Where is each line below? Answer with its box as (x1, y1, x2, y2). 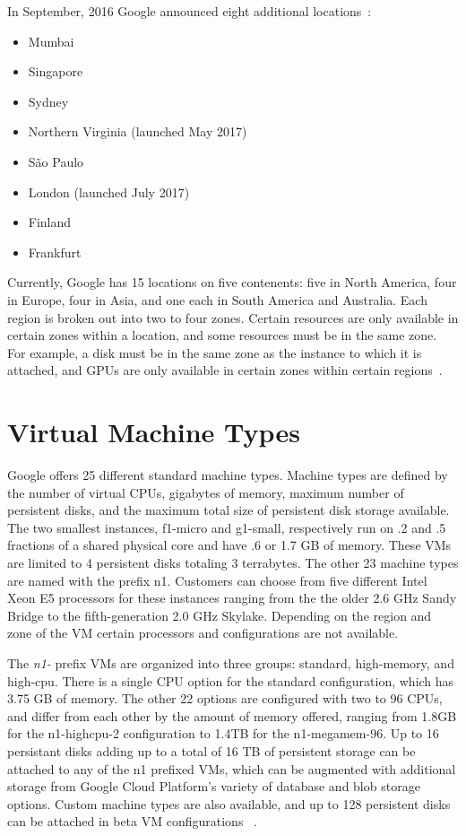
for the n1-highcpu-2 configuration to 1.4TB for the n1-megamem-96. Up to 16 (7, 724, 439, 743)
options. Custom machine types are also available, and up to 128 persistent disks (7, 794, 451, 813)
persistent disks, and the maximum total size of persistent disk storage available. (7, 501, 450, 519)
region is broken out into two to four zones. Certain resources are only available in (7, 308, 459, 327)
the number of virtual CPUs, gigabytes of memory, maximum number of (7, 483, 404, 501)
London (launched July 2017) (28, 182, 190, 201)
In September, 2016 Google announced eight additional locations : (7, 2, 372, 20)
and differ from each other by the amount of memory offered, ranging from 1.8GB (7, 706, 457, 725)
